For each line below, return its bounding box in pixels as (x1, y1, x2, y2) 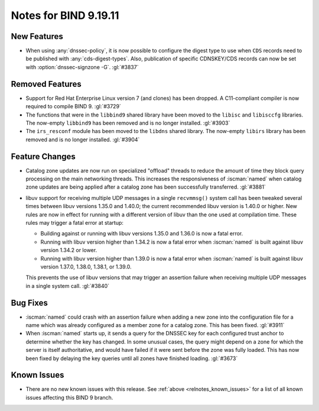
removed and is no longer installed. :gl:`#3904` (25, 136, 140, 143)
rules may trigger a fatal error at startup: (25, 219, 124, 226)
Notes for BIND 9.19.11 (11, 9, 119, 22)
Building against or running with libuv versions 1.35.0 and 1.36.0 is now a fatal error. (40, 230, 243, 237)
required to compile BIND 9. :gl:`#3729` (25, 103, 121, 110)
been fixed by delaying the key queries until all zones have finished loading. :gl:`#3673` (25, 355, 238, 362)
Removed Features (11, 79, 82, 89)
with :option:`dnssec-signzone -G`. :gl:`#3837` (25, 63, 139, 70)
